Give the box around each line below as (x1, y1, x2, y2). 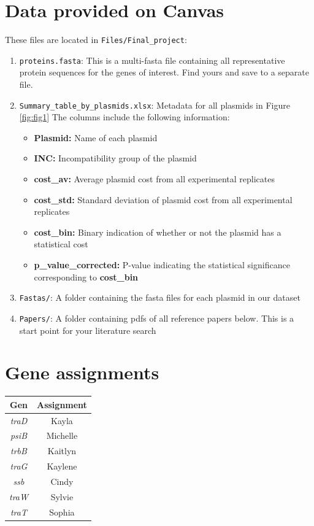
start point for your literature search (19, 323, 156, 336)
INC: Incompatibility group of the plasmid (34, 152, 197, 164)
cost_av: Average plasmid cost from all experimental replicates (34, 172, 275, 185)
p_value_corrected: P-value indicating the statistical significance (34, 258, 290, 271)
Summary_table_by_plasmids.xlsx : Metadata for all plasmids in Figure (19, 98, 290, 111)
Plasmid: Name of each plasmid (34, 131, 158, 144)
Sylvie (50, 490, 74, 503)
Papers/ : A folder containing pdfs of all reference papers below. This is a (19, 311, 294, 324)
